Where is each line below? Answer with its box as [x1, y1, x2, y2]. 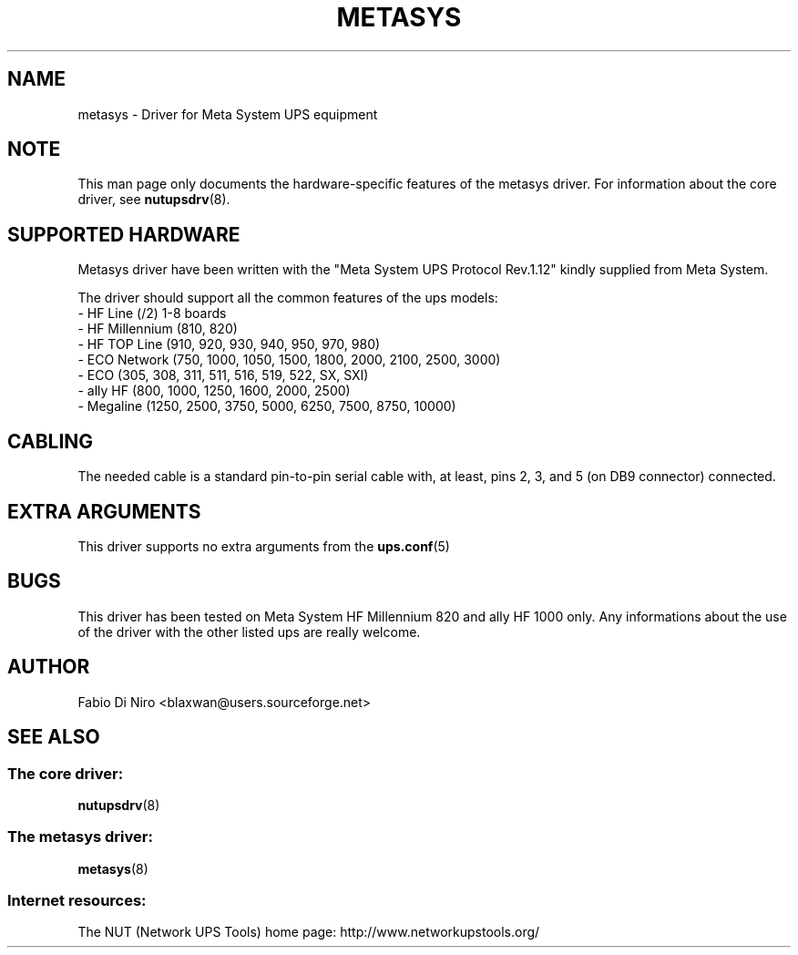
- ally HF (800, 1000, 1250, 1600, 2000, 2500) [77, 383, 351, 399]
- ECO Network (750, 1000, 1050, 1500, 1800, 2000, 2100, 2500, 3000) [77, 352, 501, 368]
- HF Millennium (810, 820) [77, 321, 238, 337]
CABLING [7, 429, 94, 453]
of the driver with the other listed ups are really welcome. [77, 623, 421, 640]
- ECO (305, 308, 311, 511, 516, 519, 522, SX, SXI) [77, 367, 369, 384]
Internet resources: [7, 891, 147, 909]
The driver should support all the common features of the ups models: [77, 290, 498, 306]
